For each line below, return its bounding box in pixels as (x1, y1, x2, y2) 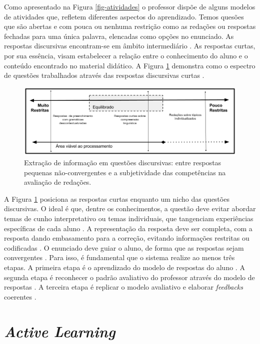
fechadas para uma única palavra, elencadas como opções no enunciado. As (4, 30, 234, 41)
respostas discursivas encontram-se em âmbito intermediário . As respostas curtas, (4, 40, 255, 51)
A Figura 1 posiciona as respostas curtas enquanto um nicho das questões (4, 193, 229, 204)
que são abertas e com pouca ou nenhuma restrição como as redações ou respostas (4, 21, 256, 31)
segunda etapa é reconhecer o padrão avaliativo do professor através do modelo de (4, 272, 255, 282)
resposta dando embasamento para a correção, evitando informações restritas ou (4, 233, 249, 243)
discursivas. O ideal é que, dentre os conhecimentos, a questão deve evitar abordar (4, 203, 256, 214)
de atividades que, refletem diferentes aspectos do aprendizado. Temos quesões (4, 11, 244, 21)
